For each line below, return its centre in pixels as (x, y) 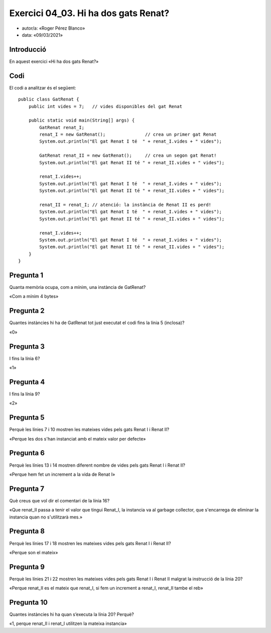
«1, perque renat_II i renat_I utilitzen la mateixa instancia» (68, 623)
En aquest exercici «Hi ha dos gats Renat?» (54, 61)
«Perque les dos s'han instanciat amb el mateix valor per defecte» (78, 439)
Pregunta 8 (27, 531)
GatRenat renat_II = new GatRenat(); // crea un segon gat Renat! (128, 155)
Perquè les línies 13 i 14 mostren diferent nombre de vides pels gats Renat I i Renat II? (97, 465)
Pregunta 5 (27, 418)
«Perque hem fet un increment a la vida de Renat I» (62, 474)
